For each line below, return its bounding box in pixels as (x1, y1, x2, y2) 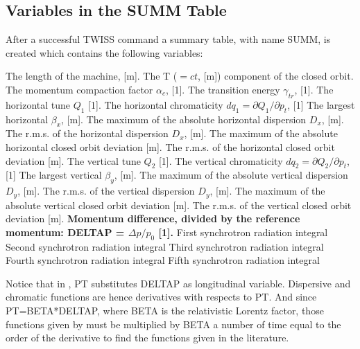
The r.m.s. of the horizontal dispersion (6, 126, 169, 141)
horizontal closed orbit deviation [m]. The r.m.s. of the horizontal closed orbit (6, 139, 335, 154)
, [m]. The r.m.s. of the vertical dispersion (17, 184, 195, 198)
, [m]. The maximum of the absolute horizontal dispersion (61, 111, 307, 126)
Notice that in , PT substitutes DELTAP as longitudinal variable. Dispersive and (6, 276, 351, 290)
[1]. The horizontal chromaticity (88, 97, 223, 111)
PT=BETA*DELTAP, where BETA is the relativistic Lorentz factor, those (6, 303, 324, 317)
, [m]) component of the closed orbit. (198, 69, 354, 83)
